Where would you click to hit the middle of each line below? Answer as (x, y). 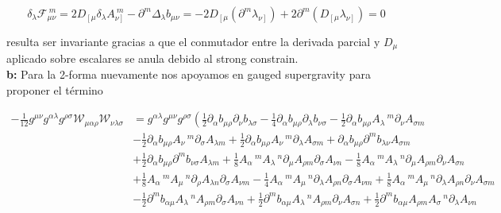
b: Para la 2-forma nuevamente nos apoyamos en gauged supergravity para (189, 74)
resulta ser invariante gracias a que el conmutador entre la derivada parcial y (193, 41)
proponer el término (55, 89)
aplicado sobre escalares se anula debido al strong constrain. (152, 58)
